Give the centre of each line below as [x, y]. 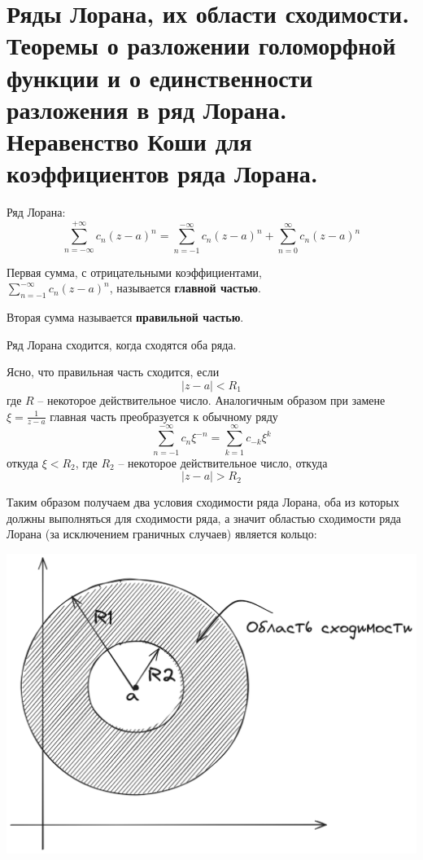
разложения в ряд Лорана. [147, 109]
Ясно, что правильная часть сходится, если [113, 372]
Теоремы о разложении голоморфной [201, 45]
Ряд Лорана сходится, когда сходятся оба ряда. [122, 344]
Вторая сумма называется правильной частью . [125, 317]
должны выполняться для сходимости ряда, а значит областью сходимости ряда [204, 518]
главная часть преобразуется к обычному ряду [164, 416]
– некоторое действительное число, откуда [223, 462]
